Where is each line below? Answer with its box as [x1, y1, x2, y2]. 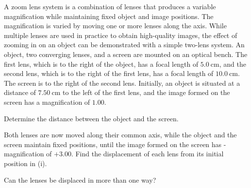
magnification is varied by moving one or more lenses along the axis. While [4, 20, 227, 31]
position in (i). [4, 158, 47, 168]
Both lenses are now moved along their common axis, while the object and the [4, 130, 237, 140]
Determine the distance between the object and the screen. [4, 113, 179, 123]
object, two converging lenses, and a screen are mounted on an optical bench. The [4, 49, 248, 59]
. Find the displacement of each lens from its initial [71, 149, 224, 159]
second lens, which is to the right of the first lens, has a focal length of [4, 68, 214, 78]
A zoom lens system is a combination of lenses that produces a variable [4, 1, 216, 11]
